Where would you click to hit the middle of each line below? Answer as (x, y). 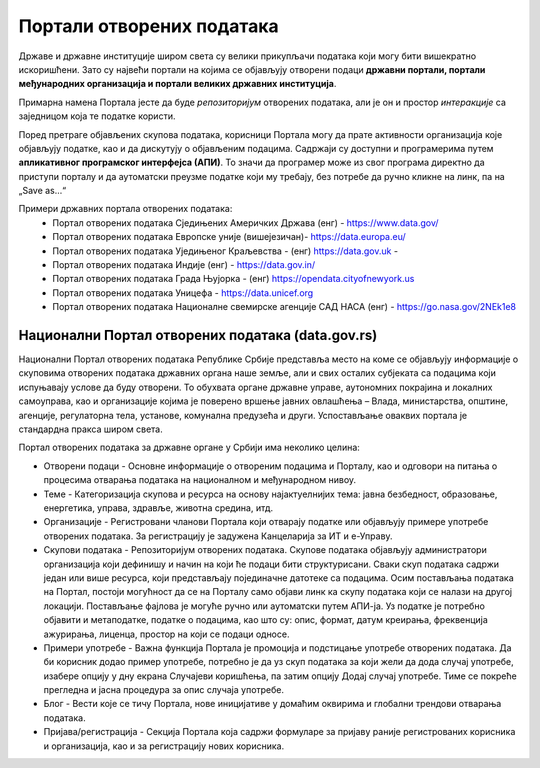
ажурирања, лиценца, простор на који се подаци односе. (166, 634)
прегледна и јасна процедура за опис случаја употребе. (164, 690)
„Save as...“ (42, 191)
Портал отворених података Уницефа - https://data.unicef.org (183, 292)
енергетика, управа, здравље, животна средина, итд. (158, 508)
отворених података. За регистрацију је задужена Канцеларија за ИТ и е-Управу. (218, 536)
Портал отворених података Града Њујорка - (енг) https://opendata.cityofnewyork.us (233, 279)
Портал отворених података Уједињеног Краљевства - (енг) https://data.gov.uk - (225, 251)
